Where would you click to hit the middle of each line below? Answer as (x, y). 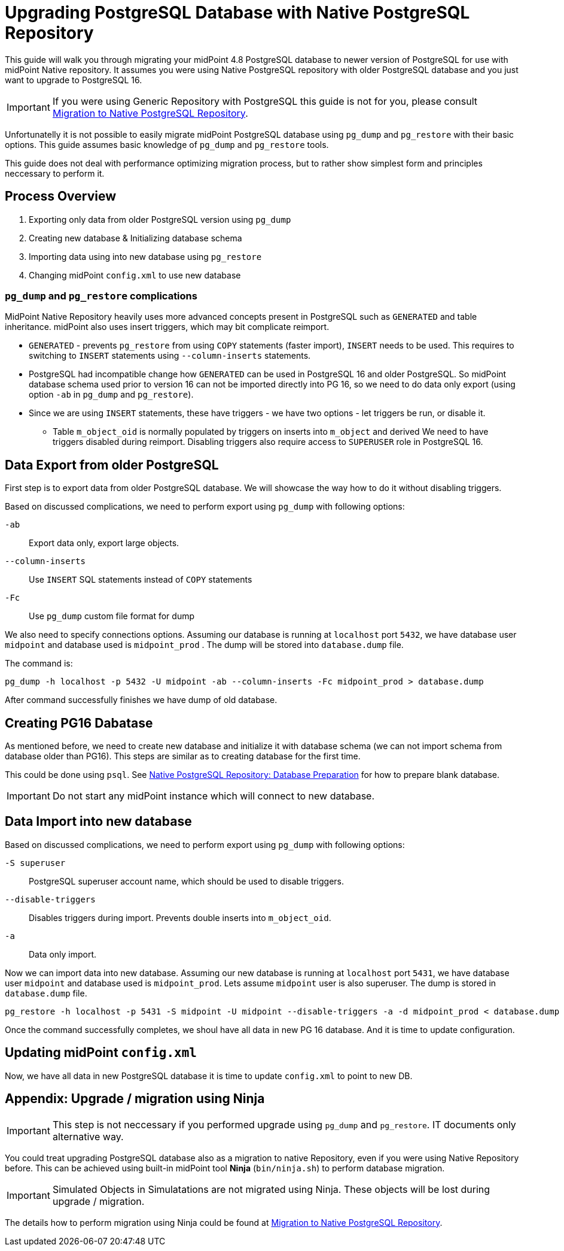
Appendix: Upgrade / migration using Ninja (135, 1099)
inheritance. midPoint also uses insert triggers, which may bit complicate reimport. (167, 327)
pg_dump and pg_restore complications (101, 296)
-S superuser (35, 863)
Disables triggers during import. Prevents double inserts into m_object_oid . (180, 917)
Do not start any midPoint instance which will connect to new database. (214, 796)
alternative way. (88, 1136)
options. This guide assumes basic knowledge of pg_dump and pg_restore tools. (167, 144)
